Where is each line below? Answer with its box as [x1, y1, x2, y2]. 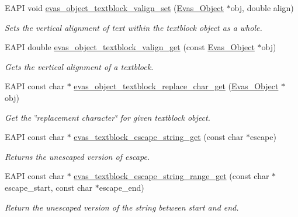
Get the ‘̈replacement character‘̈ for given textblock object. [5, 111, 210, 123]
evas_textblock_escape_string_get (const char [74, 131, 244, 143]
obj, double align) [230, 2, 294, 13]
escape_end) [99, 181, 144, 193]
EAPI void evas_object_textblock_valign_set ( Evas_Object [5, 2, 224, 13]
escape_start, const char [5, 181, 93, 193]
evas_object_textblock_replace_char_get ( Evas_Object [74, 80, 279, 92]
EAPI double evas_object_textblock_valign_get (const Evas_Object [5, 41, 255, 53]
